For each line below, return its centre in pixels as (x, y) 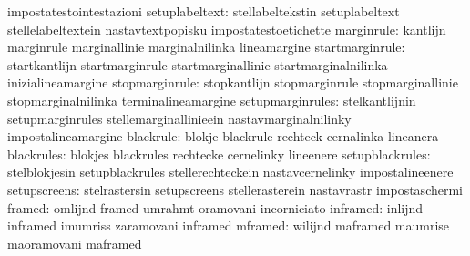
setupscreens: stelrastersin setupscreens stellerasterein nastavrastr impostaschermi (235, 189)
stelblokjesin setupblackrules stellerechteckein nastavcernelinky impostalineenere (230, 172)
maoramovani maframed (75, 243)
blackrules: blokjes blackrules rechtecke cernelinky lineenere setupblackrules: (219, 154)
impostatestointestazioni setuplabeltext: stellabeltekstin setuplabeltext (204, 11)
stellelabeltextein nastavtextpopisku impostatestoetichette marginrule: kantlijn (227, 29)
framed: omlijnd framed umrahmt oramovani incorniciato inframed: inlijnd (215, 207)
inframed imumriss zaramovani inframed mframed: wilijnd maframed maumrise (229, 225)
